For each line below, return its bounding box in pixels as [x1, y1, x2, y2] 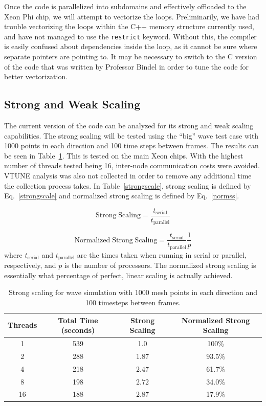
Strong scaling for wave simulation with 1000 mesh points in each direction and [8, 287, 258, 298]
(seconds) [61, 325, 95, 335]
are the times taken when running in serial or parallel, [77, 249, 247, 260]
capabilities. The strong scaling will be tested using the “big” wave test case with [4, 130, 259, 141]
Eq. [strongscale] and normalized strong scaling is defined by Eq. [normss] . [4, 190, 239, 201]
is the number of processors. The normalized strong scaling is [64, 260, 256, 270]
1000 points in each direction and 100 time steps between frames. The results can [4, 140, 259, 151]
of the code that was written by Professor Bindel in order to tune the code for [4, 61, 249, 72]
